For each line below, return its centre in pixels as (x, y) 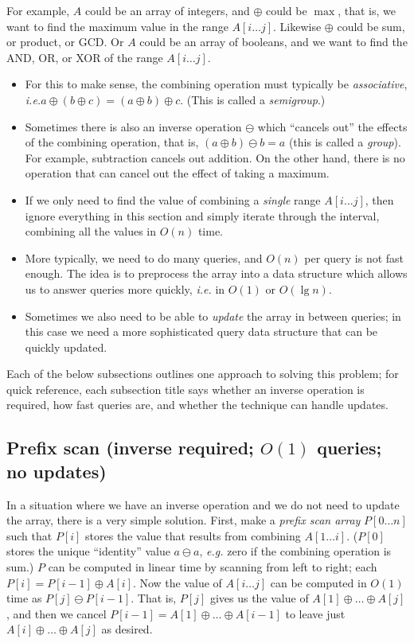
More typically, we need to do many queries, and (144, 257)
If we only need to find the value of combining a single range (173, 199)
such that (29, 535)
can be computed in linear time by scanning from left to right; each (213, 567)
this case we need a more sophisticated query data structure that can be (201, 331)
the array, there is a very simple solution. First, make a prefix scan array (184, 520)
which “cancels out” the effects (332, 126)
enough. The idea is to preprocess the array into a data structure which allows (216, 273)
